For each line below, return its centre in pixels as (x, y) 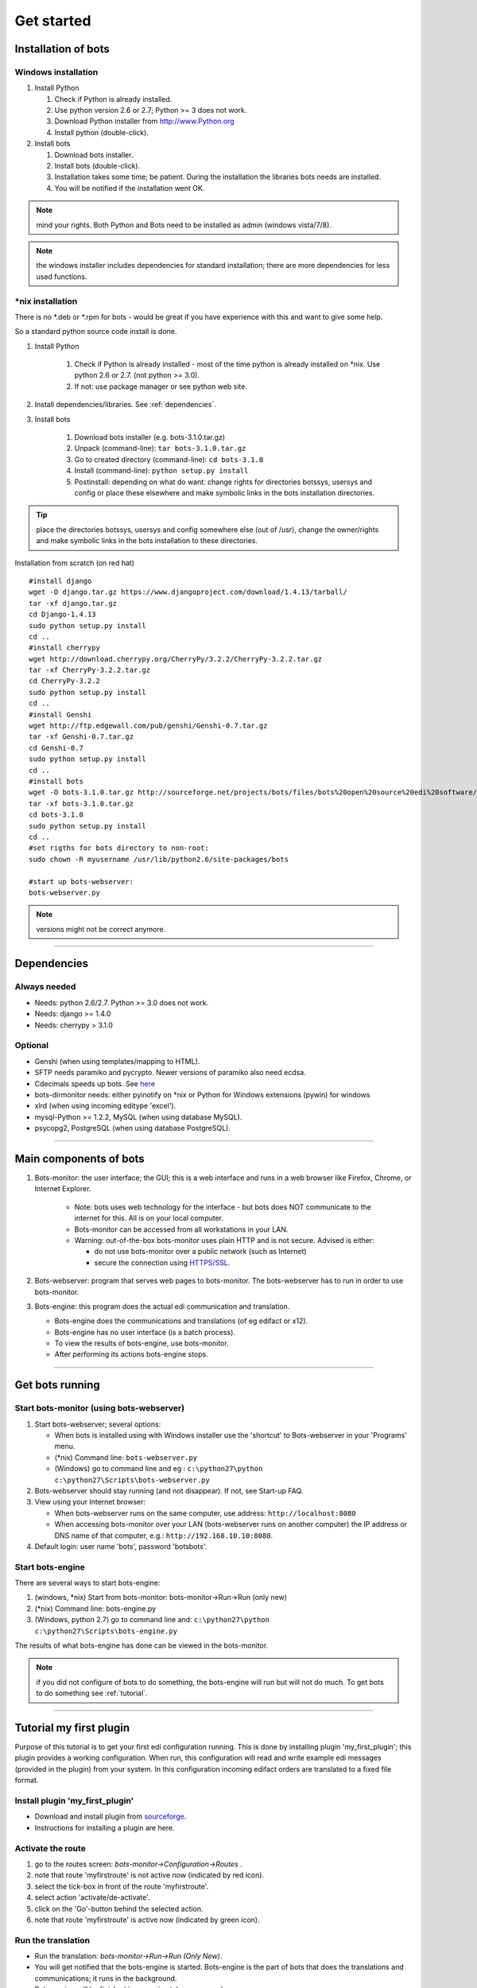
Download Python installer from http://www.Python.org (144, 121)
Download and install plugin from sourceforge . (111, 1816)
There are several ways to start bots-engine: (87, 1583)
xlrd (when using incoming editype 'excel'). (105, 1106)
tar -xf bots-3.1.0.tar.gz (81, 804)
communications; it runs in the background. (106, 1978)
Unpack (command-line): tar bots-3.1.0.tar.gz (160, 448)
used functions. (62, 276)
